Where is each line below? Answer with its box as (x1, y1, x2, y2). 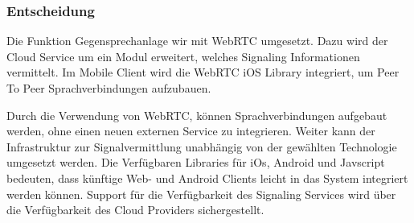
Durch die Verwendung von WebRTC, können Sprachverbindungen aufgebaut (6, 106, 387, 123)
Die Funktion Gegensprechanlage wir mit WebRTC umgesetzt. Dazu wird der (6, 32, 388, 49)
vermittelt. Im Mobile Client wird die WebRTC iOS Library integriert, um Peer (6, 64, 400, 81)
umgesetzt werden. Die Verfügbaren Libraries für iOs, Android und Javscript (6, 154, 385, 171)
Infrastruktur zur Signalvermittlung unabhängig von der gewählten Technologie (6, 138, 397, 155)
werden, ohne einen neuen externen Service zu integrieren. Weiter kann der (6, 122, 375, 139)
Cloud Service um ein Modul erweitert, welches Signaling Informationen (6, 47, 360, 64)
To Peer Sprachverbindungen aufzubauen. (6, 80, 211, 96)
